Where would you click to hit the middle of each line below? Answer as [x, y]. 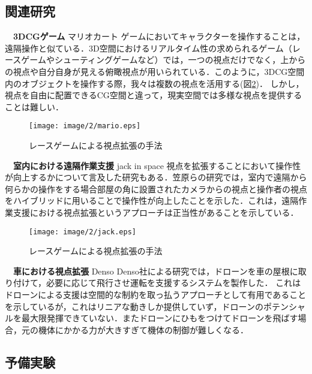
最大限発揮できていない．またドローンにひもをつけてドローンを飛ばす [160, 318]
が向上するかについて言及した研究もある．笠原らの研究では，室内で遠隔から [156, 177]
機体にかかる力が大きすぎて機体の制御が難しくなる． [143, 329]
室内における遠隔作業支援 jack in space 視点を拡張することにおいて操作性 [157, 165]
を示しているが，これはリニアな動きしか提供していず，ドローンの [134, 306]
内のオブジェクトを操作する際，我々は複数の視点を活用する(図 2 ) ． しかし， [154, 83]
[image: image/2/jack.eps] [82, 232]
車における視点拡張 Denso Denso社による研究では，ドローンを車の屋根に [155, 271]
